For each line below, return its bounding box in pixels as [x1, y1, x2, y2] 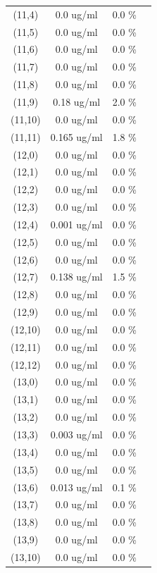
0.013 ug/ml [50, 479, 103, 494]
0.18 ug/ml [53, 94, 101, 109]
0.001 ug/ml [50, 216, 103, 231]
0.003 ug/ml [50, 427, 103, 441]
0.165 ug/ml [50, 129, 103, 144]
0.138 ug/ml [50, 269, 103, 284]
